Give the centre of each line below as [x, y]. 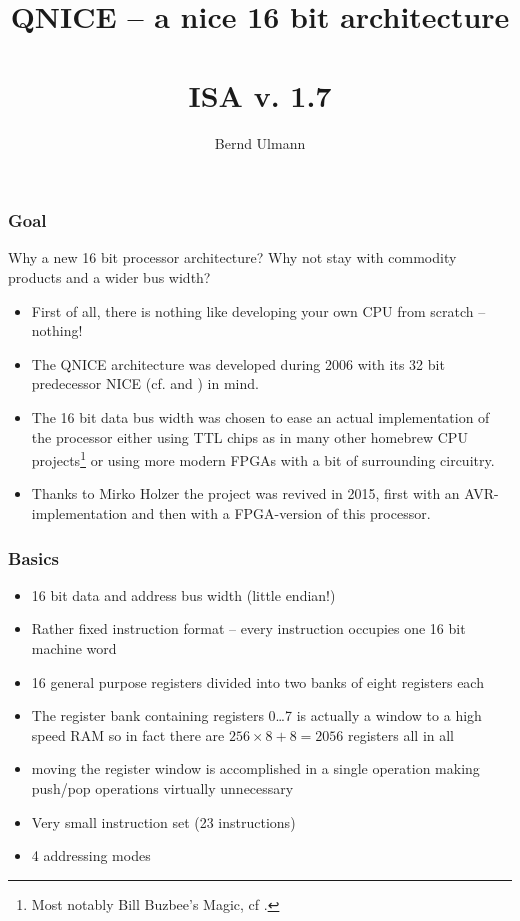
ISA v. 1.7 [260, 94]
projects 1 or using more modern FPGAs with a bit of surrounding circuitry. [263, 458]
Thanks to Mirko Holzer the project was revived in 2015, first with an [245, 493]
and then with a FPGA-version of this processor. [281, 512]
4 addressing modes [91, 855]
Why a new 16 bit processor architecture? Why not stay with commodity [232, 257]
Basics [33, 557]
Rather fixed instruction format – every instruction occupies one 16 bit [248, 628]
